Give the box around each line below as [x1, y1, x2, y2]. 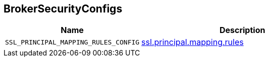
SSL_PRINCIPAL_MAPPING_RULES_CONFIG [5, 38, 140, 46]
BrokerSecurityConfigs [4, 2, 123, 15]
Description [219, 25, 265, 35]
